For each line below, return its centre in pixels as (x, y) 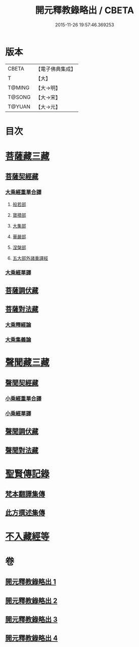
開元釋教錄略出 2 (31, 601)
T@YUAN (19, 106)
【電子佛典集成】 (56, 69)
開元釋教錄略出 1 (31, 582)
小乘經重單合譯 (23, 398)
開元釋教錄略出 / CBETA (85, 10)
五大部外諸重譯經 (30, 258)
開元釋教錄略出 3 (31, 619)
